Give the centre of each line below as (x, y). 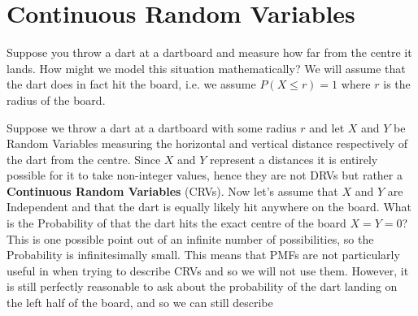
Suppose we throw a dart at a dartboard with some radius (152, 127)
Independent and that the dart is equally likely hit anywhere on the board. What (209, 207)
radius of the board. (56, 100)
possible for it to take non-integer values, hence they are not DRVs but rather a (205, 175)
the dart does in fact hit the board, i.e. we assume (131, 84)
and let (327, 127)
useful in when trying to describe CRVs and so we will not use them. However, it (208, 270)
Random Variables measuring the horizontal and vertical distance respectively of (207, 143)
